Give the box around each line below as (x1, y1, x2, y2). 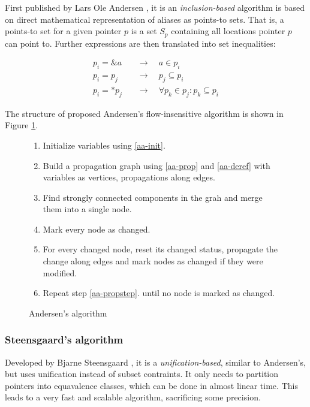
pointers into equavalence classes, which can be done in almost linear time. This (5, 379, 298, 391)
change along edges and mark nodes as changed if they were (43, 255, 263, 267)
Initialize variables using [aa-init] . (43, 138, 165, 151)
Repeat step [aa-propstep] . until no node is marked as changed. (43, 287, 275, 299)
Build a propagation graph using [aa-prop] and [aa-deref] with (43, 159, 270, 171)
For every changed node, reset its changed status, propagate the (43, 243, 278, 255)
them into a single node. (43, 203, 132, 215)
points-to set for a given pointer (5, 25, 122, 37)
